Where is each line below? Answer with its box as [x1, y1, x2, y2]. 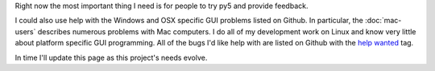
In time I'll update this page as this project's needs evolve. [14, 53, 208, 62]
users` [14, 26, 36, 36]
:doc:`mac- [365, 16, 402, 26]
